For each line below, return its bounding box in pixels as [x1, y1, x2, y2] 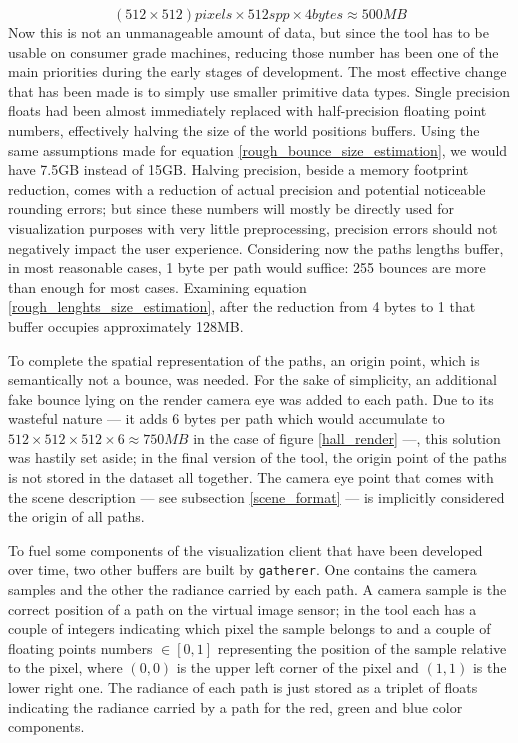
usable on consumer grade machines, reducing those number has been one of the [8, 41, 499, 62]
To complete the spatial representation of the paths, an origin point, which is [8, 349, 480, 370]
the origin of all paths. [8, 506, 145, 527]
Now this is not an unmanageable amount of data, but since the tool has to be [8, 22, 489, 42]
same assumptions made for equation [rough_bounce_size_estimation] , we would [8, 139, 508, 160]
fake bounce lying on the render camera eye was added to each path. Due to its [8, 388, 494, 409]
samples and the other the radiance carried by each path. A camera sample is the [8, 579, 507, 600]
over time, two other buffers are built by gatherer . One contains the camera [8, 559, 477, 580]
